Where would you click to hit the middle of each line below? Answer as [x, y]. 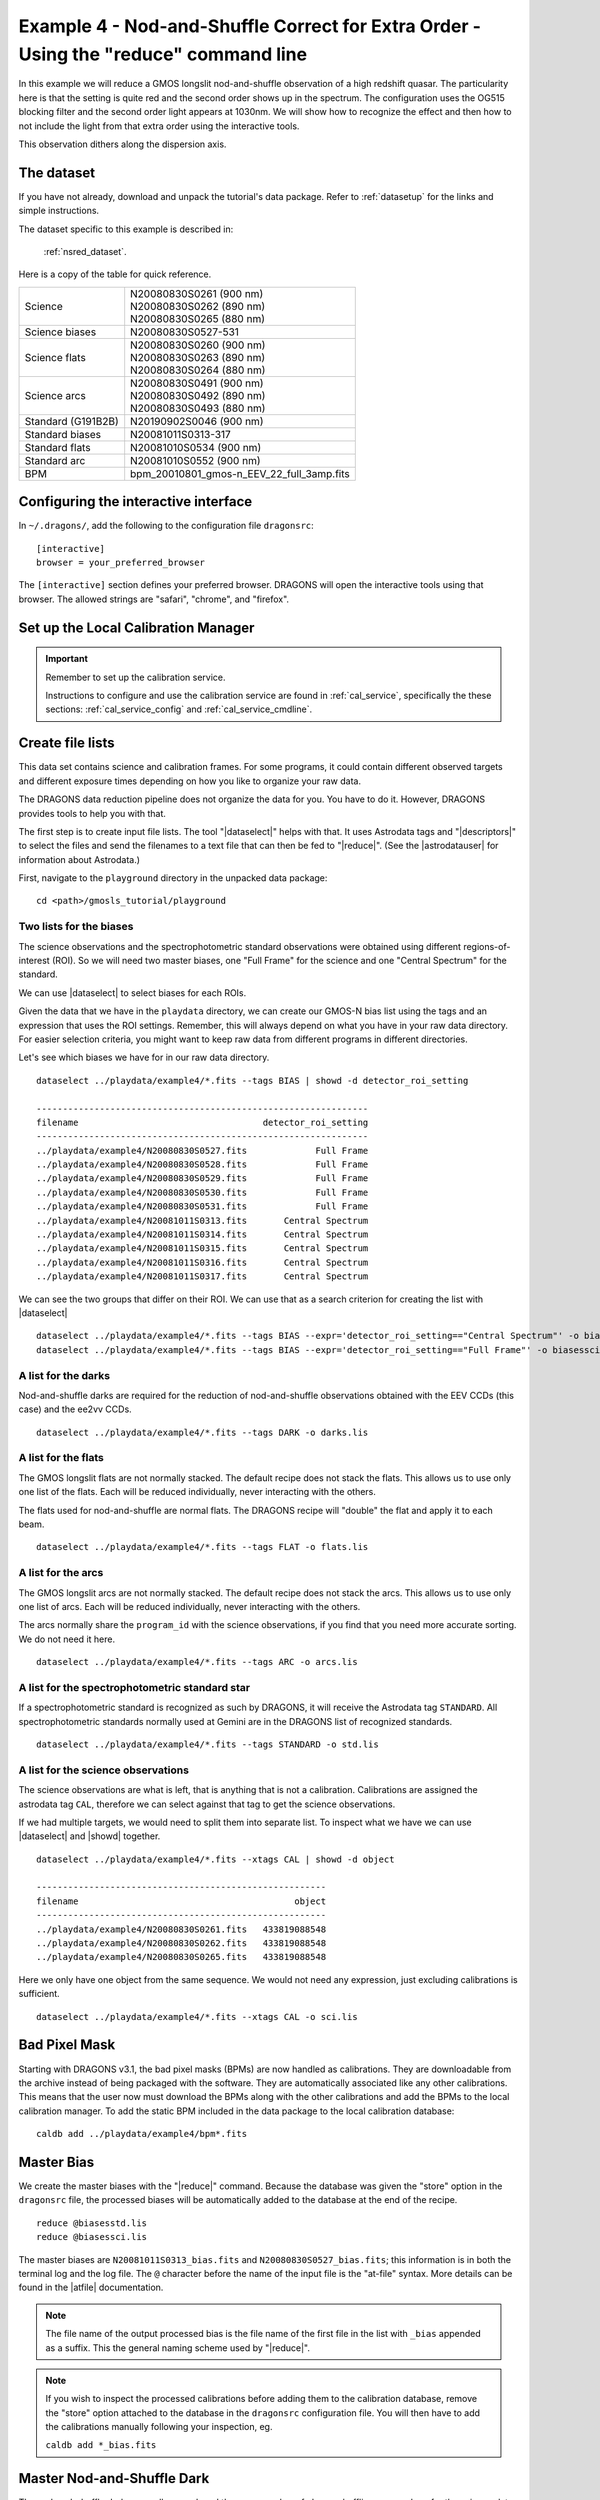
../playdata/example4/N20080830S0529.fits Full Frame [202, 1178]
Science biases [60, 332]
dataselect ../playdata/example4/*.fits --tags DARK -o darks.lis [202, 1432]
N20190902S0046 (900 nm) [197, 421]
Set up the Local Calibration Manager [136, 627]
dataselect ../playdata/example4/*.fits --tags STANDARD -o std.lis [207, 1744]
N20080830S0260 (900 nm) [198, 345]
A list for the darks [64, 1375]
